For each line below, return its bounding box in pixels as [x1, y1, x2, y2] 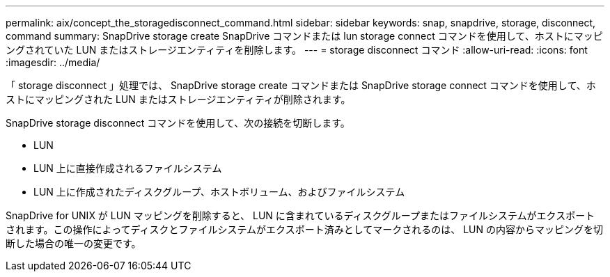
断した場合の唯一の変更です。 [6, 237, 141, 249]
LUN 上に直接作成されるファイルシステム [33, 162, 222, 174]
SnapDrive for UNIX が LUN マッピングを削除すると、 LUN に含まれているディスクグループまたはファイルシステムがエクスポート [6, 209, 595, 221]
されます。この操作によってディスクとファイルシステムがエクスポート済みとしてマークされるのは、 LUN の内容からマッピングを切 [6, 223, 603, 235]
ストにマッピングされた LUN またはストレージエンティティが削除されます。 [6, 93, 351, 105]
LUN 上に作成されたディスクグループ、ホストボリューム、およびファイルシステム [33, 186, 405, 198]
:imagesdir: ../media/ [6, 56, 100, 68]
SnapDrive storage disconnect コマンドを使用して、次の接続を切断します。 [6, 117, 350, 129]
